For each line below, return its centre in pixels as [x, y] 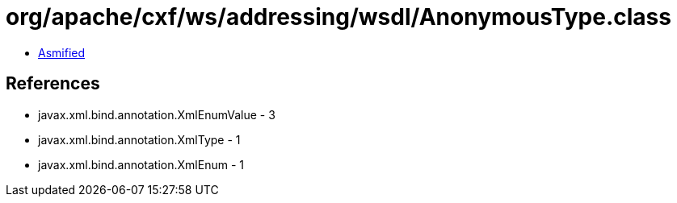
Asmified [62, 52]
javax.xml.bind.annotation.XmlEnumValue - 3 [157, 114]
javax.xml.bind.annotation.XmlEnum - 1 [141, 164]
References [53, 84]
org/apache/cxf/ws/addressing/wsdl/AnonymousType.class [338, 17]
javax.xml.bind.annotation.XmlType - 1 [139, 139]
